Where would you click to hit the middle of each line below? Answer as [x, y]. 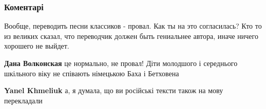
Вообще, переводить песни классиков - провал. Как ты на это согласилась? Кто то [133, 26]
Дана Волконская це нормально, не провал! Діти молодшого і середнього [121, 63]
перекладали [23, 100]
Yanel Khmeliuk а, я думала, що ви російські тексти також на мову [114, 90]
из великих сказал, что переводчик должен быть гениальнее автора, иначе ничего [131, 36]
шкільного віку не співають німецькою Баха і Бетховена [92, 73]
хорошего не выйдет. [37, 46]
